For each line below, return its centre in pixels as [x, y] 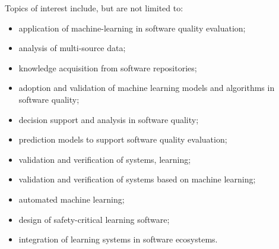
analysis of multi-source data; [72, 48]
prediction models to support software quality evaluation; [123, 139]
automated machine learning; [72, 199]
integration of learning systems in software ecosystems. [118, 239]
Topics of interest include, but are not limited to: [94, 8]
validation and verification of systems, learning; [105, 159]
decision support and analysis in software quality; [109, 119]
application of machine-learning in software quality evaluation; [132, 28]
